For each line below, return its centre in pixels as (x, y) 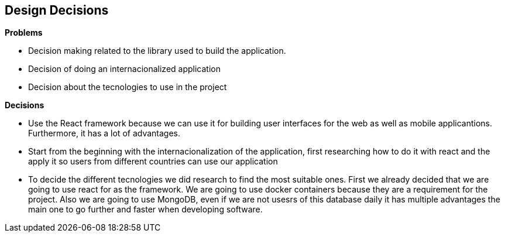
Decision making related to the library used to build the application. (157, 51)
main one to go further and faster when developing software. (145, 209)
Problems (24, 33)
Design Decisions (57, 10)
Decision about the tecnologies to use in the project (128, 87)
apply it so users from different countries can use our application (153, 162)
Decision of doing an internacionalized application (124, 69)
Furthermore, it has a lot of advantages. (104, 133)
